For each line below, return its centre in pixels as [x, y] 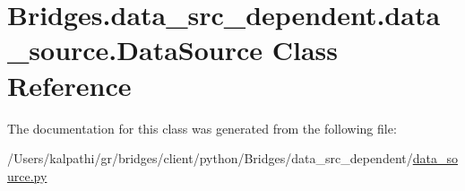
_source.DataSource [135, 50]
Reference [69, 85]
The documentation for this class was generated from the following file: [202, 128]
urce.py [27, 175]
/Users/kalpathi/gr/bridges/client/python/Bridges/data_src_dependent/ [210, 158]
